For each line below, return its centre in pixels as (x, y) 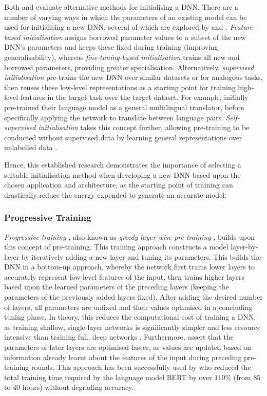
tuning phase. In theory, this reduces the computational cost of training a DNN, (130, 317)
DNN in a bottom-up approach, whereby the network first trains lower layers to (129, 267)
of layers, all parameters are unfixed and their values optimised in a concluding (128, 307)
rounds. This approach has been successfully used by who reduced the (141, 367)
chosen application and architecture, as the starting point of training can (119, 185)
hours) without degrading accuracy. (78, 387)
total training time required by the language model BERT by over (108, 377)
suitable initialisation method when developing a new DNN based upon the (122, 174)
